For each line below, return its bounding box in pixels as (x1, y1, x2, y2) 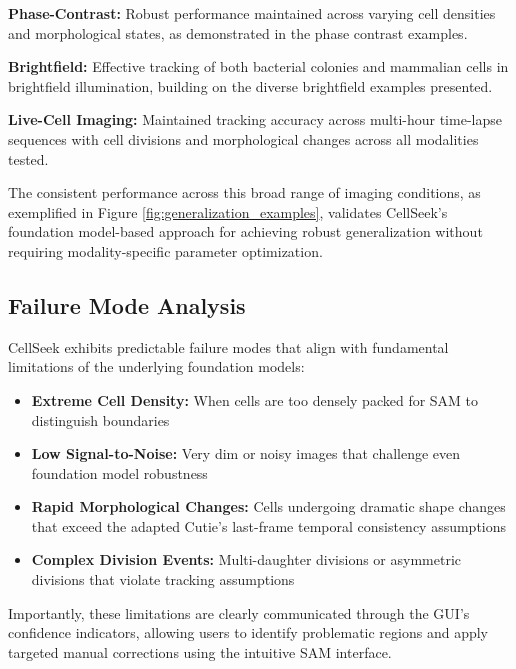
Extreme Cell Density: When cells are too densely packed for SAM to (31, 389, 479, 410)
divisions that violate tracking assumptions (31, 569, 295, 590)
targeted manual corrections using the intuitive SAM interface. (8, 641, 392, 662)
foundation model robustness (31, 462, 208, 483)
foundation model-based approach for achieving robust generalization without (8, 221, 483, 242)
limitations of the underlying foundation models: (8, 356, 305, 377)
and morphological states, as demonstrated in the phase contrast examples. (8, 22, 468, 43)
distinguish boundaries (31, 409, 170, 430)
